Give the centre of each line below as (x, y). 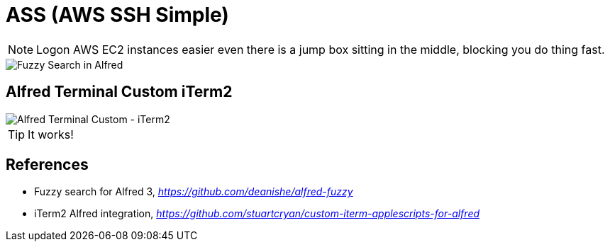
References (47, 165)
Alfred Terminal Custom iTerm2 (119, 92)
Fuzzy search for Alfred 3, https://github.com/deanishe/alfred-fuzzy (194, 192)
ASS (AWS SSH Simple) (117, 15)
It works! (51, 134)
